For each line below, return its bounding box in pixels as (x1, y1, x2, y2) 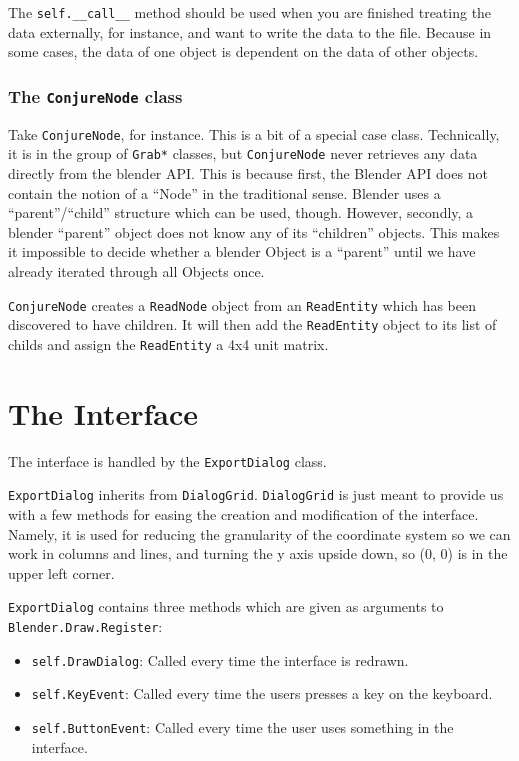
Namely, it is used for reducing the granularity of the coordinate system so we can (8, 523, 511, 544)
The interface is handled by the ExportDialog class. (8, 450, 327, 471)
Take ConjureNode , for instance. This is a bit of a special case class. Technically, (8, 123, 500, 144)
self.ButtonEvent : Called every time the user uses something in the (31, 716, 454, 737)
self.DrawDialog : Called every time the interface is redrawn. (31, 649, 409, 670)
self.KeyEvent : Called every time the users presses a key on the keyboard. (31, 683, 493, 704)
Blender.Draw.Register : (8, 615, 163, 636)
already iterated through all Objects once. (8, 260, 265, 281)
